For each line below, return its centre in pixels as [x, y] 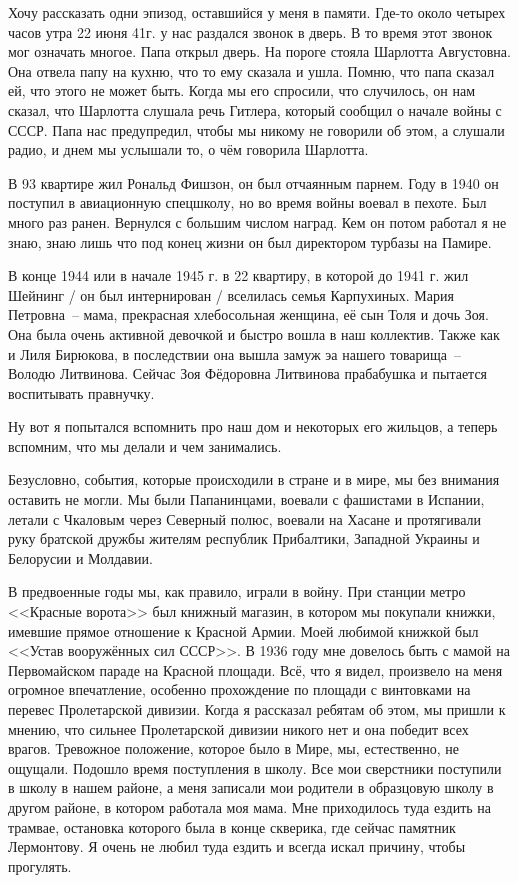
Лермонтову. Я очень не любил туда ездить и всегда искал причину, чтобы [237, 846]
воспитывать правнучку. [81, 392]
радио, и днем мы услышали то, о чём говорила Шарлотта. [188, 149]
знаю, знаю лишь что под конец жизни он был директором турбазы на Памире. [250, 241]
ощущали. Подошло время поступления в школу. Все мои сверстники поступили [255, 767]
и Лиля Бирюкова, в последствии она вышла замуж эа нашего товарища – [235, 353]
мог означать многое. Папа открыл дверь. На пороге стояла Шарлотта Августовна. [259, 51]
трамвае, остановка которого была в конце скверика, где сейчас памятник [232, 826]
